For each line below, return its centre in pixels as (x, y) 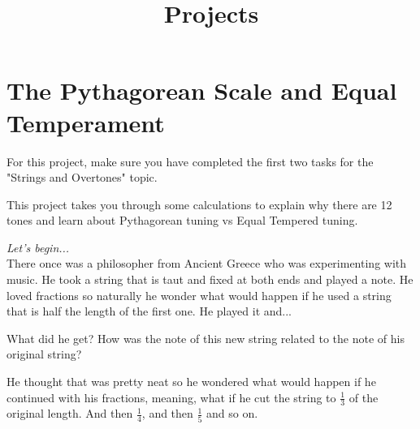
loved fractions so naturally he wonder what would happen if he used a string (199, 295)
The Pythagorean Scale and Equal (202, 90)
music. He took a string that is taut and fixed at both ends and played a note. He (210, 279)
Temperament (86, 122)
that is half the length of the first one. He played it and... (149, 311)
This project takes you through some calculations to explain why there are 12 (199, 204)
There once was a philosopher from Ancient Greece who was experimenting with (207, 263)
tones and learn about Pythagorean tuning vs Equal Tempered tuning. (182, 220)
